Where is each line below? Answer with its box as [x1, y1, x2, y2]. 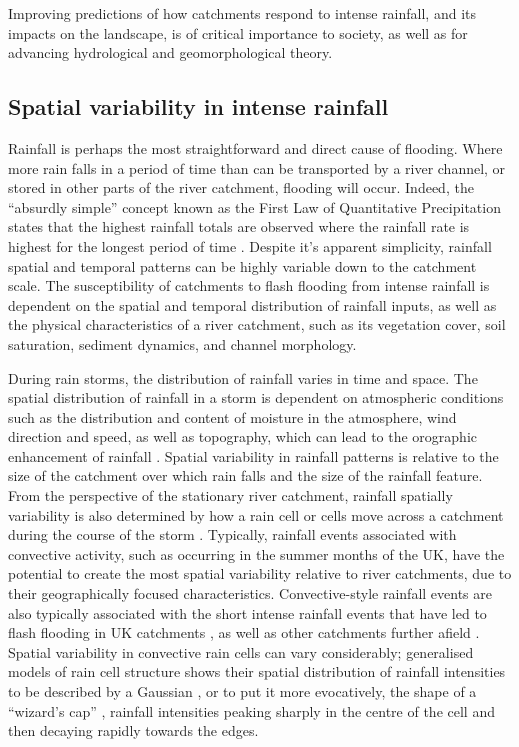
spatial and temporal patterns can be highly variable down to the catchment [8, 255, 477, 276]
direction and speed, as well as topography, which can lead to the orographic [8, 426, 478, 447]
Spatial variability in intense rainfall [8, 91, 389, 122]
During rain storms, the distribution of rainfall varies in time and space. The [8, 367, 478, 388]
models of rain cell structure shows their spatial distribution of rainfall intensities [8, 661, 506, 682]
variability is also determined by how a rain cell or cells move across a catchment [8, 504, 504, 525]
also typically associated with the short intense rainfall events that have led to [8, 602, 487, 623]
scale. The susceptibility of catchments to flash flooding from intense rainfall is [8, 275, 490, 296]
